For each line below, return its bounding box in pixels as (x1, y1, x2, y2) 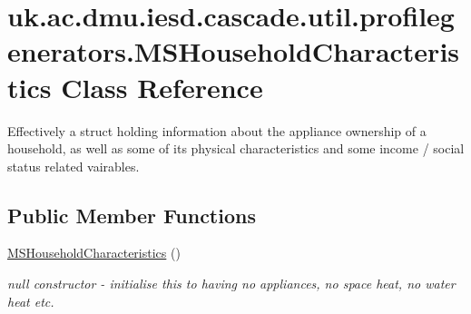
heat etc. (7, 291, 54, 310)
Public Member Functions (7, 201, 256, 229)
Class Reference (61, 68, 263, 105)
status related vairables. (7, 156, 140, 175)
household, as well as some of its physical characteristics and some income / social (7, 139, 465, 158)
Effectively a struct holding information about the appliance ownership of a (7, 121, 427, 140)
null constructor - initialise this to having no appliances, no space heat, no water (7, 274, 456, 293)
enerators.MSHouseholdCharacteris (7, 33, 460, 70)
